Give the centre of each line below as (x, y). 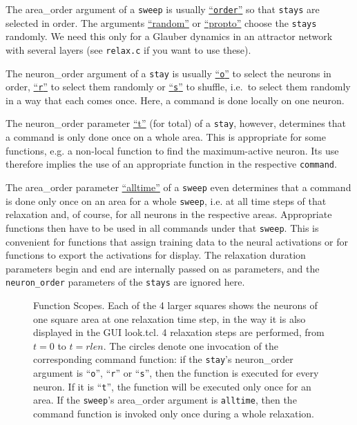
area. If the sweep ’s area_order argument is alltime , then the (165, 400)
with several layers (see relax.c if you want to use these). (128, 49)
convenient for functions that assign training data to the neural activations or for (177, 241)
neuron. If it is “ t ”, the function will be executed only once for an (172, 386)
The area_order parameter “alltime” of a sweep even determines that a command (178, 187)
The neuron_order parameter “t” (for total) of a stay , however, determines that (176, 123)
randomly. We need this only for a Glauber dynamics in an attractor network (169, 36)
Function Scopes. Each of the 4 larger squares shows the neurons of (175, 305)
